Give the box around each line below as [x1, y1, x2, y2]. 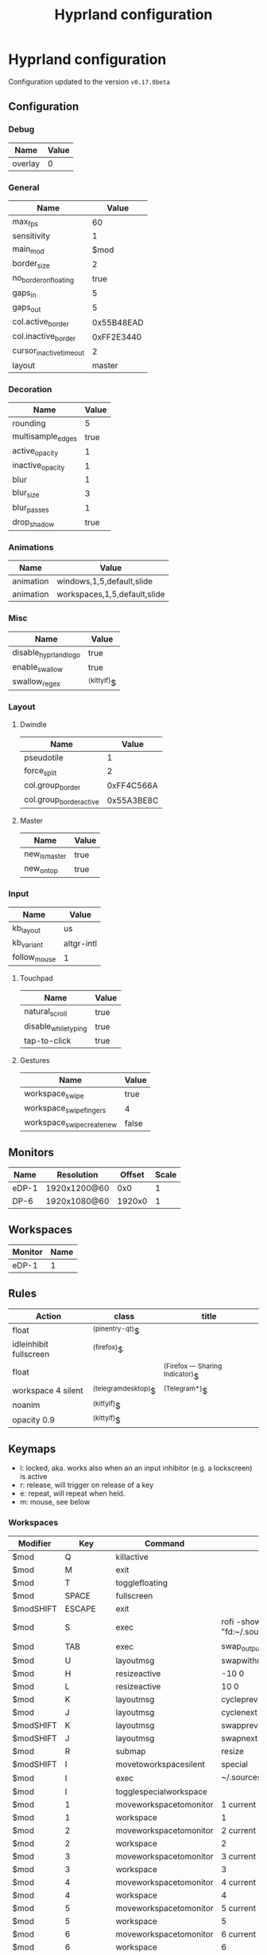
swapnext [221, 1733, 258, 1744]
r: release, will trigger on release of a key [19, 1481, 154, 1490]
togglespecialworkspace [115, 1786, 208, 1797]
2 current [221, 1825, 257, 1836]
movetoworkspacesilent [115, 1758, 205, 1769]
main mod [12, 243, 45, 256]
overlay [12, 158, 41, 169]
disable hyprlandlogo [12, 647, 81, 659]
